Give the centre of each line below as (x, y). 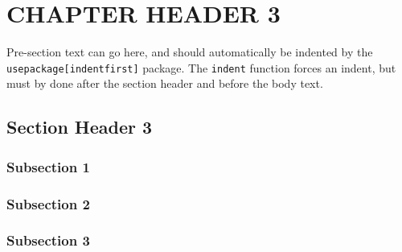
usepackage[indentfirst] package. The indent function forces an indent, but (201, 67)
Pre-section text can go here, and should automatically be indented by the (190, 52)
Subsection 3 (48, 240)
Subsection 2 (48, 203)
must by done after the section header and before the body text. (165, 83)
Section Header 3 (80, 127)
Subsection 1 (48, 166)
